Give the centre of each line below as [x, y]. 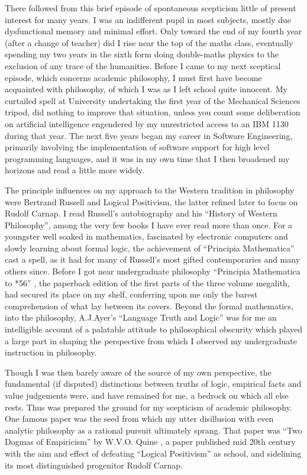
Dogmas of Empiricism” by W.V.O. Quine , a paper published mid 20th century [150, 442]
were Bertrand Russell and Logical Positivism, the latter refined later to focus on [151, 201]
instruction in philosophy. [51, 352]
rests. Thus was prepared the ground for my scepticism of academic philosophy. [148, 407]
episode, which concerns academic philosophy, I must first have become [133, 77]
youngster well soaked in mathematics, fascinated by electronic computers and [146, 236]
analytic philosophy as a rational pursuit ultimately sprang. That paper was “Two [153, 430]
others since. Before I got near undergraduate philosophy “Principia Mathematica [153, 271]
